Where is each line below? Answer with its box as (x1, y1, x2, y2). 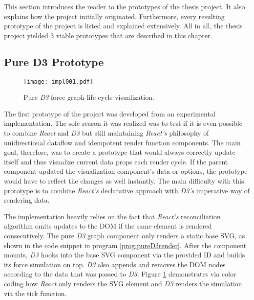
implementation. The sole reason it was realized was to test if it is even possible (4, 118, 242, 128)
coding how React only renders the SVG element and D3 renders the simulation (4, 278, 242, 288)
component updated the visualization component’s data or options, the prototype (4, 166, 248, 176)
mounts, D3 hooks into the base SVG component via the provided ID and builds (4, 250, 245, 260)
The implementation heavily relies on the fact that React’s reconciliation (4, 211, 221, 221)
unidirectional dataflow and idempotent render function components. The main (4, 137, 241, 147)
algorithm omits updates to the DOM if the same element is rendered (4, 221, 212, 231)
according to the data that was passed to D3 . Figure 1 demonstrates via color (4, 269, 236, 279)
